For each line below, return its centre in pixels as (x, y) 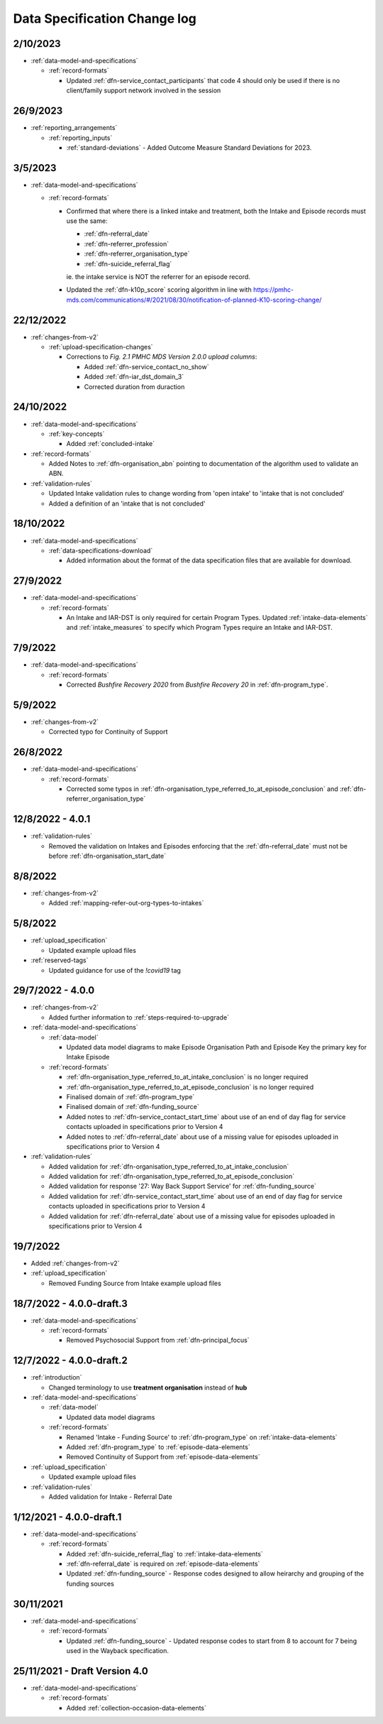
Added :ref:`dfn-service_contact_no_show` (146, 366)
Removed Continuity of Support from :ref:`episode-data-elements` (163, 1457)
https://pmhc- (273, 290)
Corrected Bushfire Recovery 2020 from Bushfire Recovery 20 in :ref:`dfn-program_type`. (198, 684)
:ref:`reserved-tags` (60, 960)
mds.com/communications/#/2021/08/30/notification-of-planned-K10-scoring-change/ (194, 300)
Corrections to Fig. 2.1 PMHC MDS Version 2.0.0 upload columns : (162, 357)
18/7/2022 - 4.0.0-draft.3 (70, 1303)
